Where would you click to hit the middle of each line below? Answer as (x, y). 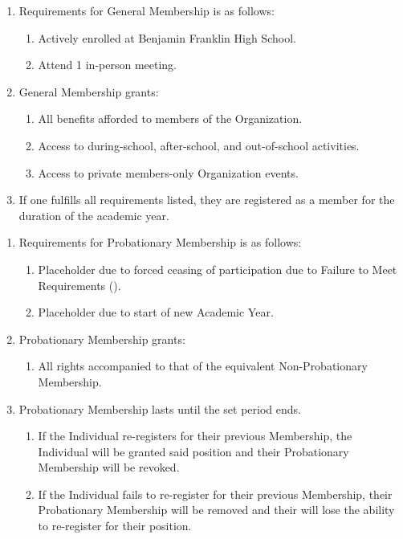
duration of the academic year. (94, 215)
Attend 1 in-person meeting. (107, 65)
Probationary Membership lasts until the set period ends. (160, 408)
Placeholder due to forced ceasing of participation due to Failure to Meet (218, 269)
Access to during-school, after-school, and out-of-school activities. (199, 145)
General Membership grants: (89, 91)
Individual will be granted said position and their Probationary (193, 451)
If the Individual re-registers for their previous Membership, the (195, 436)
